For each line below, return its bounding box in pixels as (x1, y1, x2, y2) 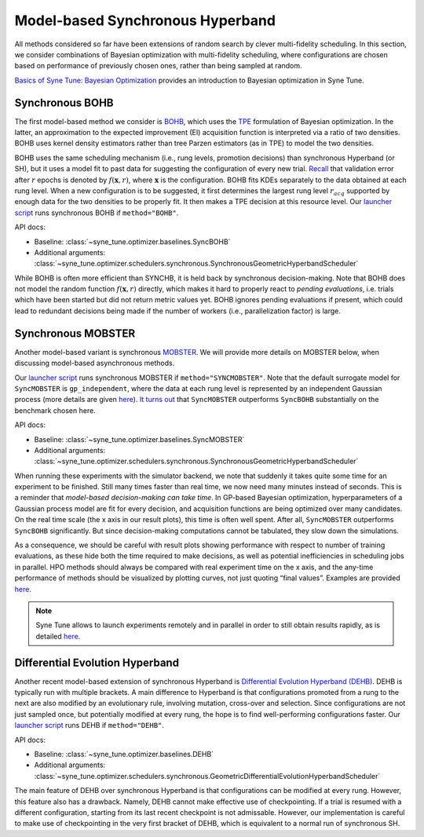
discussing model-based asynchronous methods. (14, 358, 175, 368)
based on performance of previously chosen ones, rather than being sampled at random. (14, 61, 302, 71)
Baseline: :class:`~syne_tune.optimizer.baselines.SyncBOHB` (34, 236, 231, 247)
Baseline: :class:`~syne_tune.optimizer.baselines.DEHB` (34, 750, 214, 759)
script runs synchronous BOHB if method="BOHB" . (14, 208, 179, 217)
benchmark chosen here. (14, 405, 96, 415)
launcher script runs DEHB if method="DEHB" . (14, 721, 165, 730)
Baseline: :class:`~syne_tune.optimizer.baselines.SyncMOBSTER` (34, 434, 245, 444)
